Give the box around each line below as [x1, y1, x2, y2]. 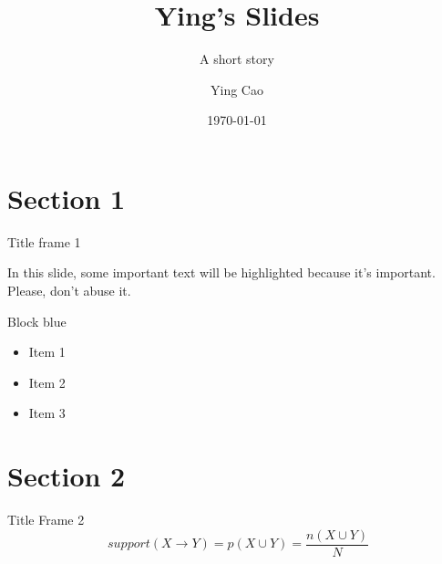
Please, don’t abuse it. [7, 281, 131, 300]
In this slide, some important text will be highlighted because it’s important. [7, 263, 436, 282]
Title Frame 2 [7, 510, 85, 529]
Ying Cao [211, 79, 263, 99]
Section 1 [7, 179, 126, 216]
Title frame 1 [7, 232, 81, 251]
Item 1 [28, 342, 66, 361]
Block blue [7, 311, 67, 330]
